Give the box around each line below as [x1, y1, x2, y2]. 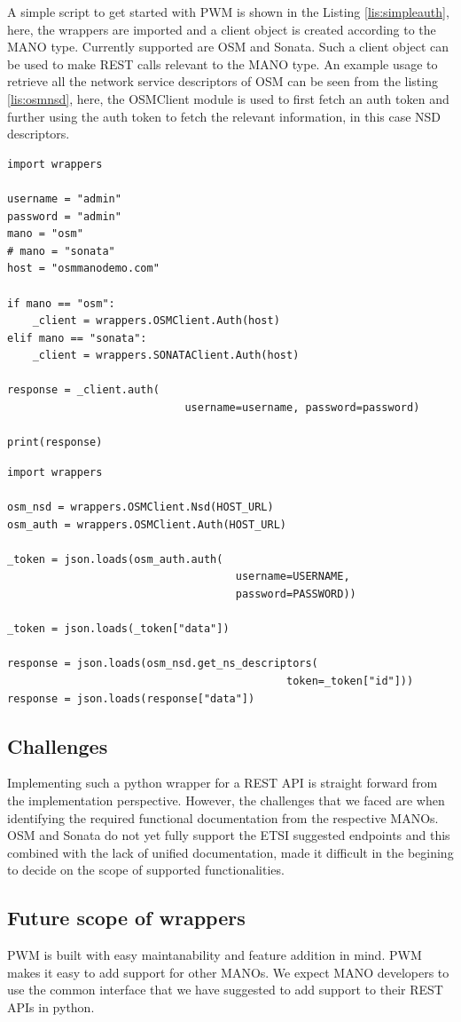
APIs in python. [7, 997, 95, 1016]
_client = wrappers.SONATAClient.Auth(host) [32, 349, 300, 362]
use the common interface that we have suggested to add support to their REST [7, 980, 443, 999]
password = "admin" [7, 210, 121, 223]
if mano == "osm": [7, 297, 115, 310]
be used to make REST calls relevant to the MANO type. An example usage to [7, 54, 438, 73]
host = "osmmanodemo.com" [7, 262, 160, 275]
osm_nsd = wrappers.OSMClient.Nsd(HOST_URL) [7, 501, 274, 514]
